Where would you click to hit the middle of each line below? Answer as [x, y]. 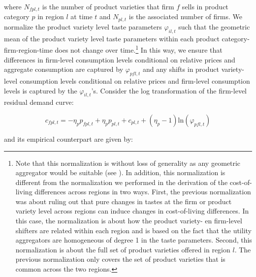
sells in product [205, 6]
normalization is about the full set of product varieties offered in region [123, 249]
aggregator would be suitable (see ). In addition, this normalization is [120, 172]
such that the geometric [214, 26]
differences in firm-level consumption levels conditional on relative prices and [120, 59]
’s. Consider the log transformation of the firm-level [169, 90]
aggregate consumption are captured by [64, 69]
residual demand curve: [39, 102]
